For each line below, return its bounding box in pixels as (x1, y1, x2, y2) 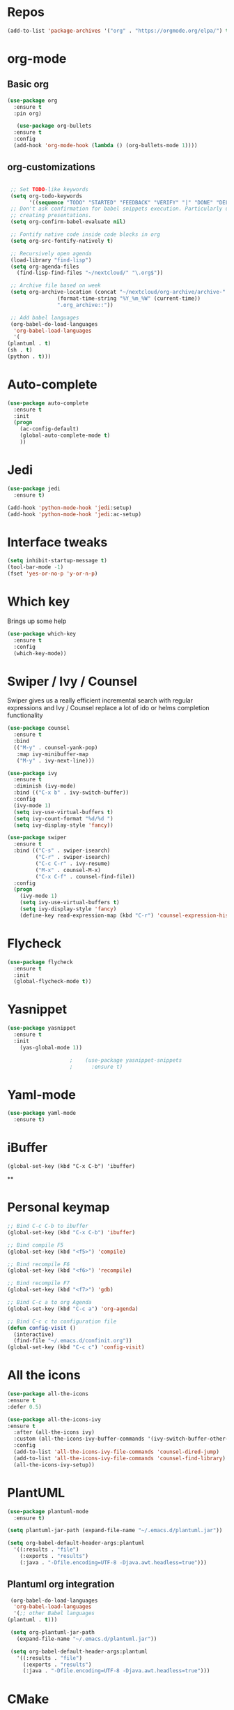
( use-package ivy (7, 770, 58, 777)
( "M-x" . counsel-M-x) (35, 867, 101, 873)
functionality (7, 711, 43, 719)
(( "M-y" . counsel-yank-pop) (13, 744, 98, 751)
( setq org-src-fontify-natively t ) (10, 237, 114, 244)
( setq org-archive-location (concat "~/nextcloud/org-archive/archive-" (10, 289, 226, 296)
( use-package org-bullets (16, 123, 92, 130)
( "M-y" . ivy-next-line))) (16, 757, 95, 764)
